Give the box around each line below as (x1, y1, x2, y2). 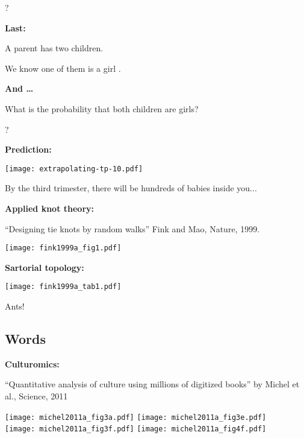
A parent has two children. (5, 42, 104, 54)
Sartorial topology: (5, 261, 84, 273)
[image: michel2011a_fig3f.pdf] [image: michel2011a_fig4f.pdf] (5, 425, 267, 434)
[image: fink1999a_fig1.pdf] (5, 244, 122, 253)
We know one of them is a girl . (5, 62, 121, 74)
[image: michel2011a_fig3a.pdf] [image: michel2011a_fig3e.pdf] (5, 413, 267, 422)
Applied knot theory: (5, 202, 95, 214)
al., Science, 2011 (5, 390, 68, 402)
